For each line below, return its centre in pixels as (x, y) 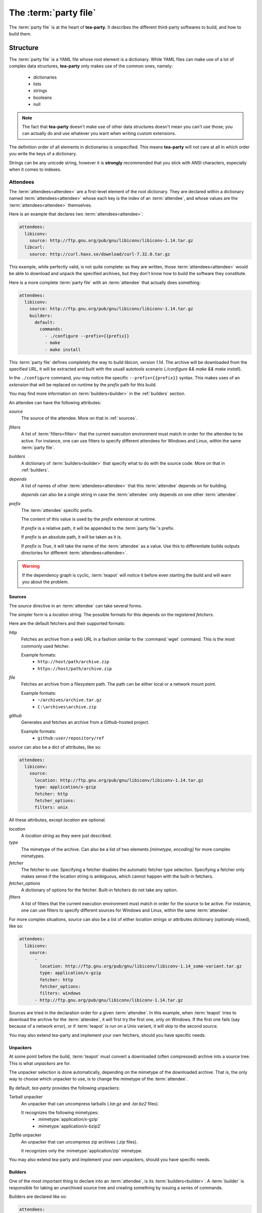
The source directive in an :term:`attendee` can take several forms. (76, 606)
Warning (31, 566)
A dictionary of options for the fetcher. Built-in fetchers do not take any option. (99, 890)
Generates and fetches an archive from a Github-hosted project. (85, 722)
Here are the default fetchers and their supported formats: (67, 623)
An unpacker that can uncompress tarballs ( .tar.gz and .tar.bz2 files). (90, 1103)
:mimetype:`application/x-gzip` (68, 1119)
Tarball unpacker (26, 1097)
